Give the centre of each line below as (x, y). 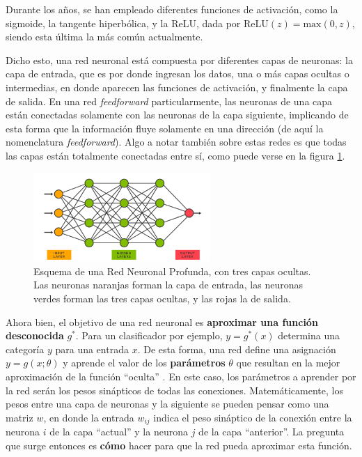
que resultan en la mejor (288, 363)
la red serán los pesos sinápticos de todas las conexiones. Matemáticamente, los (174, 390)
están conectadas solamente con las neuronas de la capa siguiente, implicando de (177, 115)
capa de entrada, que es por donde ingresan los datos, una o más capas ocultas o (178, 73)
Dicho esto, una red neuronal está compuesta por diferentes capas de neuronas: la (179, 60)
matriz (19, 417)
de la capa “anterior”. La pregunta (271, 432)
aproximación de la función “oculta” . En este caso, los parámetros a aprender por (181, 376)
